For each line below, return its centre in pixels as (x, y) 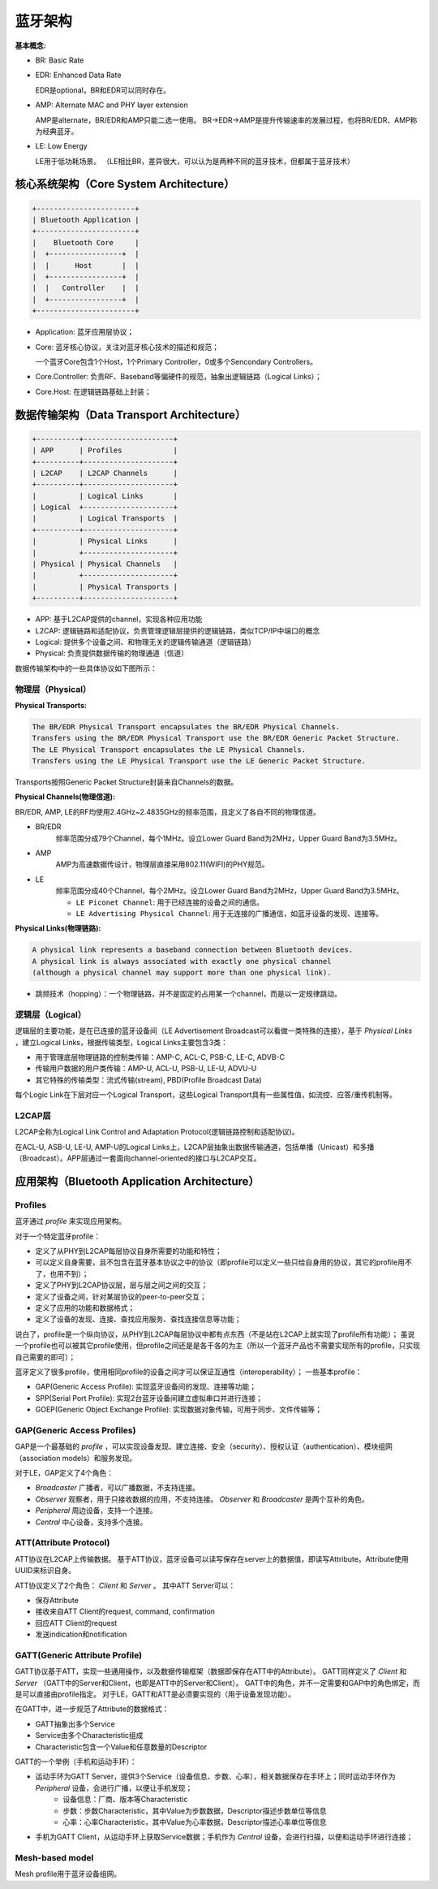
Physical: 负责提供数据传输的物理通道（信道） (112, 653)
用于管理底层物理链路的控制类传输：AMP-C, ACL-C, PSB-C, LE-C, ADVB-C (160, 1057)
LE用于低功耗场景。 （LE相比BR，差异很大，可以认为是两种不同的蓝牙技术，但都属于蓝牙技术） (195, 161)
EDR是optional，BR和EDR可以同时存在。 (103, 90)
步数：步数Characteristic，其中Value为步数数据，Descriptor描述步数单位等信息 (195, 1810)
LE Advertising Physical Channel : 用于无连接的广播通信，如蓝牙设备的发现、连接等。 (230, 913)
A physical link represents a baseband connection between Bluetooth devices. (192, 950)
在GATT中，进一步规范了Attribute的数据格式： (92, 1709)
